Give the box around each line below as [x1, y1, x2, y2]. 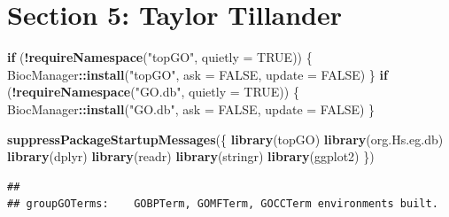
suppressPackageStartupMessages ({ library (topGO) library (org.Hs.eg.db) [7, 129, 444, 148]
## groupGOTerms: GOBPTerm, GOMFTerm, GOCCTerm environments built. [7, 198, 438, 211]
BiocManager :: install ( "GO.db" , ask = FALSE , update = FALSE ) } [7, 99, 375, 118]
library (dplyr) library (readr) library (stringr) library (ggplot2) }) [7, 147, 375, 166]
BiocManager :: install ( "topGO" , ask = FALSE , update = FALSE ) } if [7, 65, 388, 83]
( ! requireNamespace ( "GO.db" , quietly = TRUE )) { [7, 82, 299, 101]
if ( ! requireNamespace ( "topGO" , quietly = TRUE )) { [7, 48, 313, 66]
